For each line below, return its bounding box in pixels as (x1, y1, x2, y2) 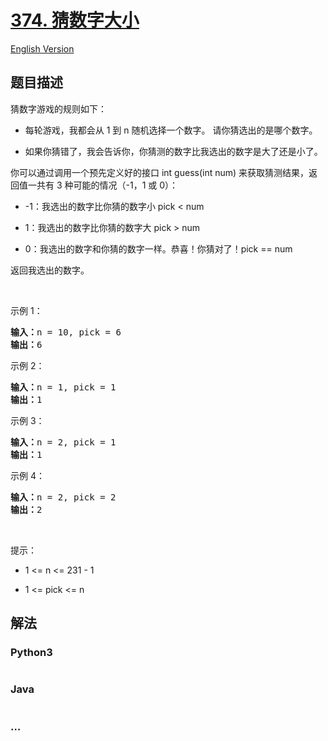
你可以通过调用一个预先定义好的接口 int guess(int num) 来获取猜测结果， (10, 166, 310, 178)
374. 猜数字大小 (10, 9, 140, 32)
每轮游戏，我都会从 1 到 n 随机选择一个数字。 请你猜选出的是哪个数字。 (24, 124, 318, 136)
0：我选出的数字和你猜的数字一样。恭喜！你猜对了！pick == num (24, 242, 293, 255)
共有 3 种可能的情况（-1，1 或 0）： (36, 179, 179, 191)
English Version (10, 42, 75, 55)
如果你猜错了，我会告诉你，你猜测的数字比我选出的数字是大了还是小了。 (24, 145, 323, 157)
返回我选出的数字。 (10, 264, 90, 276)
